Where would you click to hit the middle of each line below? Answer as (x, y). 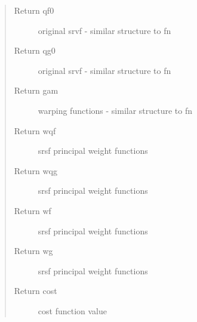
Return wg (33, 251)
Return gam (36, 90)
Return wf (33, 210)
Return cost (36, 291)
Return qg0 (35, 50)
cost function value (72, 310)
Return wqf (35, 130)
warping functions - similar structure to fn (115, 110)
